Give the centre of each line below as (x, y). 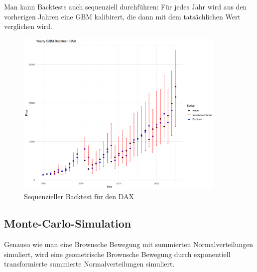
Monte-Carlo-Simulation (68, 223)
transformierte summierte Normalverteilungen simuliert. (89, 264)
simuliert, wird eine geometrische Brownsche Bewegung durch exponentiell (117, 254)
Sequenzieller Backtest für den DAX (79, 196)
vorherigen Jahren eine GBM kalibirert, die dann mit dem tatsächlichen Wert (122, 16)
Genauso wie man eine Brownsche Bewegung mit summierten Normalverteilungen (129, 244)
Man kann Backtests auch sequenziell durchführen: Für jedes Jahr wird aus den (126, 6)
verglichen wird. (28, 26)
